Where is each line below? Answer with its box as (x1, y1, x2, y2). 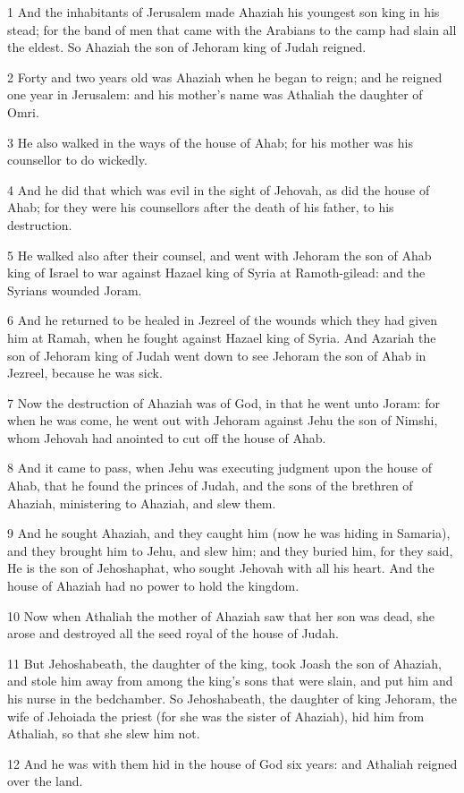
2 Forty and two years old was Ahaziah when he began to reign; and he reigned (7, 67, 443, 86)
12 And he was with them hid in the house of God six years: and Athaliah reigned (7, 754, 458, 772)
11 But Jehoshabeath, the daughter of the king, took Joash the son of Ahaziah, (7, 653, 442, 672)
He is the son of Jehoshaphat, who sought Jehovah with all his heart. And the (7, 559, 434, 577)
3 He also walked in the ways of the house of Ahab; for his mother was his (7, 132, 413, 151)
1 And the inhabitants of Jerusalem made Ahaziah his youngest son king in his (7, 3, 440, 21)
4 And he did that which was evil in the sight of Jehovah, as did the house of (7, 180, 430, 199)
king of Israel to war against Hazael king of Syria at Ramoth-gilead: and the (7, 263, 426, 282)
